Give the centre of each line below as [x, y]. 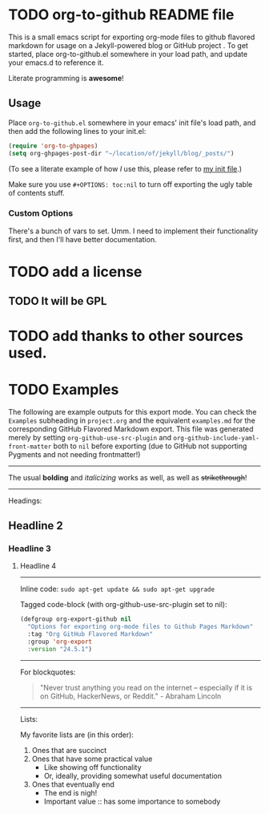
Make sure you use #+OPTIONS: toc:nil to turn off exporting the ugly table [130, 184]
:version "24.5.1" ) [60, 649]
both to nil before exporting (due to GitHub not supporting [150, 446]
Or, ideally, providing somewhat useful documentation [133, 776]
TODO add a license [75, 271]
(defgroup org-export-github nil [76, 619]
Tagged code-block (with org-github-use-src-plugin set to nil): [123, 605]
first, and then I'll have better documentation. [83, 239]
